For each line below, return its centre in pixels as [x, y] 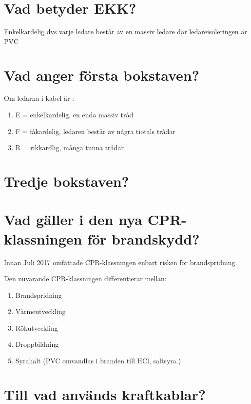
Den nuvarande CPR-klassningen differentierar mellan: [85, 279]
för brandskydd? [144, 238]
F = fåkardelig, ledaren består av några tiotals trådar [95, 131]
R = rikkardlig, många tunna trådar [69, 147]
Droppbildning [37, 344]
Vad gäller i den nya [73, 219]
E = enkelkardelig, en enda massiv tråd [74, 115]
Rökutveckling [37, 327]
